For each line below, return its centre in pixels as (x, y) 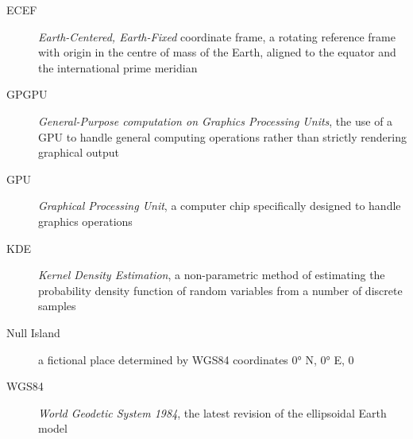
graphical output (79, 152)
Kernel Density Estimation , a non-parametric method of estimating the (212, 275)
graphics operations (85, 221)
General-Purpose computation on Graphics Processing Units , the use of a (216, 120)
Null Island (33, 332)
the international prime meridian (118, 67)
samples (57, 306)
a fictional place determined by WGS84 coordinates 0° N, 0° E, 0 (196, 359)
